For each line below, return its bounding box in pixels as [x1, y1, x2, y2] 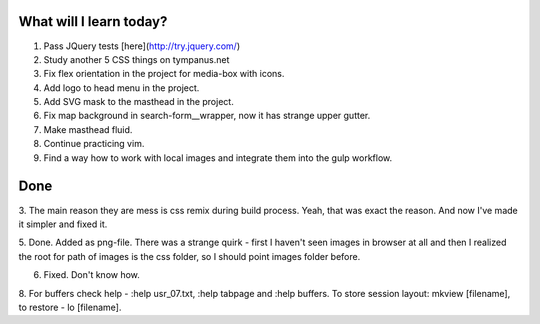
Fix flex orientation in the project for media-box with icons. [43, 68, 285, 80]
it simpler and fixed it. [18, 218, 108, 230]
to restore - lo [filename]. [18, 301, 122, 313]
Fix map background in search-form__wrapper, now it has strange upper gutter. [43, 110, 371, 122]
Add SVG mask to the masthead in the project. [43, 96, 234, 108]
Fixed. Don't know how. [43, 269, 140, 281]
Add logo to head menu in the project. [43, 81, 200, 94]
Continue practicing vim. [43, 138, 145, 150]
